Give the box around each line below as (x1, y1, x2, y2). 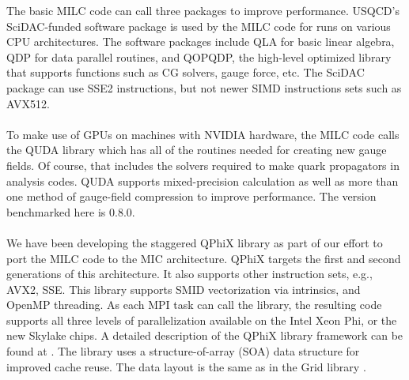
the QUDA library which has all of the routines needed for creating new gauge (6, 141, 387, 158)
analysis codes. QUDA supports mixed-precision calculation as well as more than (6, 172, 399, 189)
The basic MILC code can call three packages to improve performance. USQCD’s (6, 2, 400, 18)
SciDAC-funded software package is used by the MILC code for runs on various (6, 17, 391, 34)
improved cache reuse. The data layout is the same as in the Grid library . (6, 358, 366, 374)
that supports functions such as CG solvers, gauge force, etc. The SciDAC (6, 64, 365, 81)
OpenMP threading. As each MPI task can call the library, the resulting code (6, 296, 382, 313)
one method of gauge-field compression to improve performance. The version (6, 188, 377, 205)
